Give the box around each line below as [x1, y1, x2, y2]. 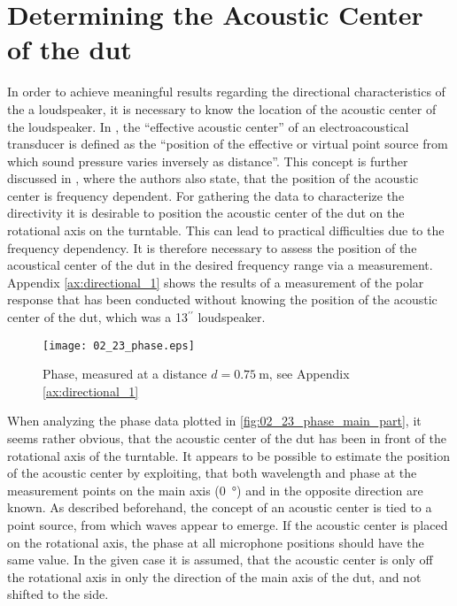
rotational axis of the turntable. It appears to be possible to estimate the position [7, 446, 450, 464]
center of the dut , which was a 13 [7, 308, 188, 326]
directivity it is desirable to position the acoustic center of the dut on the [7, 203, 405, 222]
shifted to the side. [7, 585, 109, 603]
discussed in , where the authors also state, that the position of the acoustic [7, 169, 419, 188]
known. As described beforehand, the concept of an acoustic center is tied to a [7, 498, 432, 517]
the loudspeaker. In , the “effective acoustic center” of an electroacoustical [7, 117, 409, 135]
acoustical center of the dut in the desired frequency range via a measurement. [7, 256, 433, 274]
